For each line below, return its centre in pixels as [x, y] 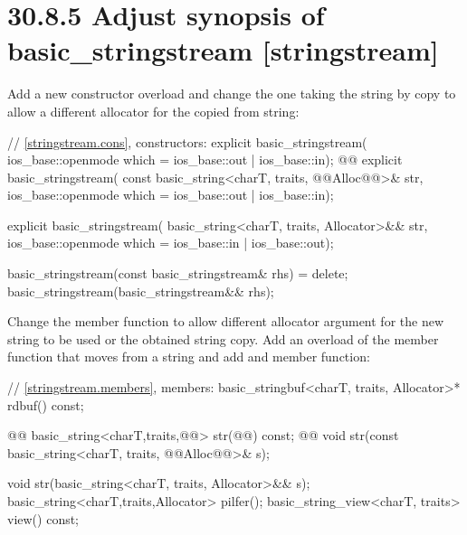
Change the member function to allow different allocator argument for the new [226, 321]
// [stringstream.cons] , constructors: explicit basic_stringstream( [187, 141]
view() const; [43, 518]
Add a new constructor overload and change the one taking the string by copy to [232, 94]
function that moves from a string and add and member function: [189, 357]
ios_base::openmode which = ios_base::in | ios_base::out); [171, 243]
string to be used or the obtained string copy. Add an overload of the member [223, 338]
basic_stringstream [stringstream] [223, 50]
